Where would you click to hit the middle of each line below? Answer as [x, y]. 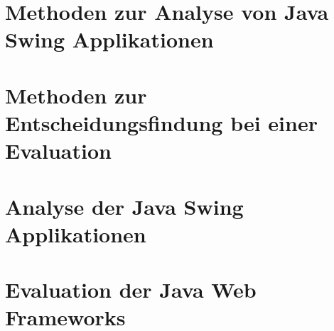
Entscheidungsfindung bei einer [161, 122]
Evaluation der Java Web [131, 290]
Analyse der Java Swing [124, 206]
